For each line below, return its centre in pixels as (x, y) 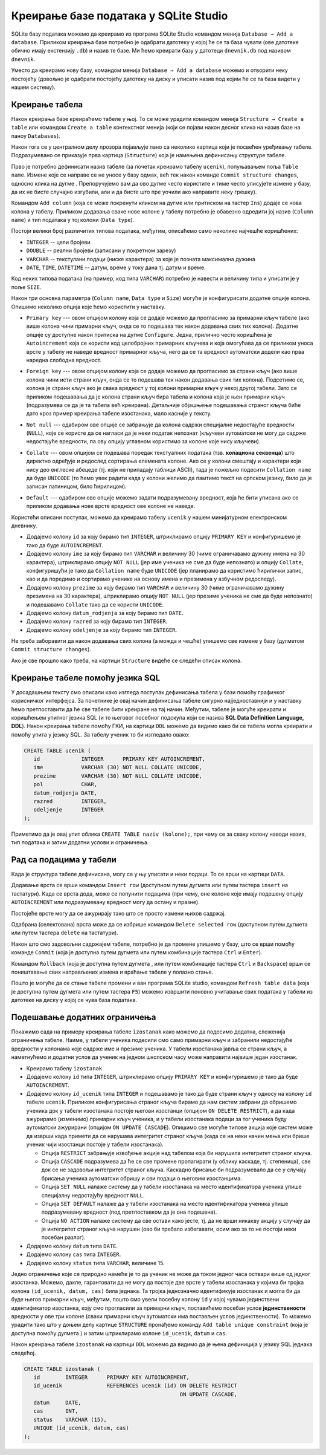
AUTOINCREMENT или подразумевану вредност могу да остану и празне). (105, 902)
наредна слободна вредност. (64, 360)
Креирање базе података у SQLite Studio (120, 16)
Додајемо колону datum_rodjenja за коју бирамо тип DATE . (105, 613)
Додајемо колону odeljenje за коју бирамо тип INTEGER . (102, 630)
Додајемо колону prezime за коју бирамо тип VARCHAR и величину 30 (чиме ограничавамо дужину (155, 587)
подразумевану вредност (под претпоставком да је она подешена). (129, 1212)
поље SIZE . (26, 287)
